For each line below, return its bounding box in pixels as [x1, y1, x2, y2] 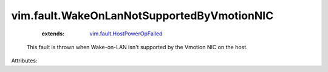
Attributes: [11, 57, 38, 64]
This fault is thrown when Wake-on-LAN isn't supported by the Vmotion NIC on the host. [26, 43, 248, 50]
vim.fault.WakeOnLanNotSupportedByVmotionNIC [11, 9, 274, 22]
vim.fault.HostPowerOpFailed [89, 30, 163, 37]
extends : [41, 30, 65, 37]
